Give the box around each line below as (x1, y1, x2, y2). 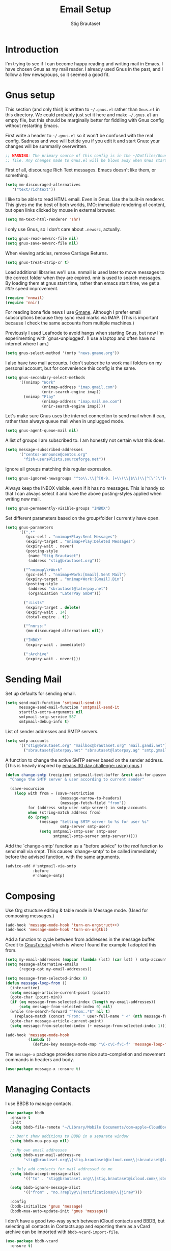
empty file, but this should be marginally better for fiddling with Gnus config (5, 117, 164, 123)
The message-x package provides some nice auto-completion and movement (5, 1051, 165, 1057)
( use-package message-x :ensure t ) (5, 1066, 81, 1072)
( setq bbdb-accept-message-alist (10, 1171, 81, 1177)
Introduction (5, 43, 59, 55)
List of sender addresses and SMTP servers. (5, 728, 99, 734)
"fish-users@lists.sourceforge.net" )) (23, 457, 106, 462)
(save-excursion (10, 786, 44, 791)
